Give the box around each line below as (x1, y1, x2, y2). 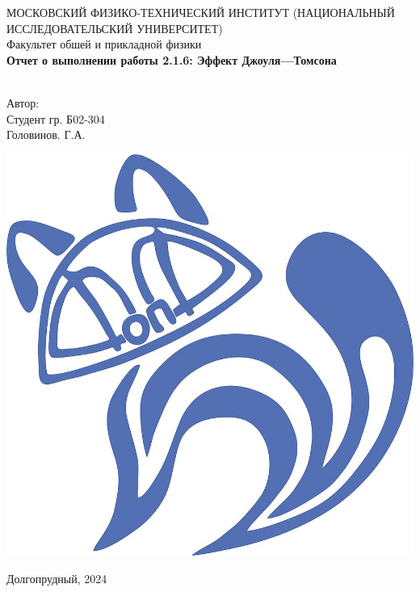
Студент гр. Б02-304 (6, 110, 105, 127)
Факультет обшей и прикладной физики (6, 36, 202, 52)
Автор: (6, 94, 40, 111)
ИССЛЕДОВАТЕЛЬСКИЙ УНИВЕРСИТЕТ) (6, 19, 223, 36)
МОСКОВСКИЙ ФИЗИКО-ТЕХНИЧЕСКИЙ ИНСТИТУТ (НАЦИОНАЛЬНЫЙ (6, 4, 395, 20)
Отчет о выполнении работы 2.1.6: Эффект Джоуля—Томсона (6, 51, 337, 68)
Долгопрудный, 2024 (6, 569, 107, 586)
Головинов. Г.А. (6, 126, 86, 143)
